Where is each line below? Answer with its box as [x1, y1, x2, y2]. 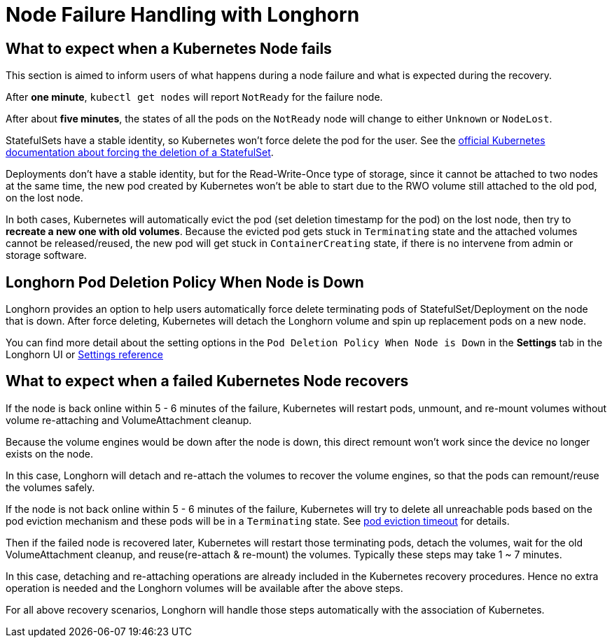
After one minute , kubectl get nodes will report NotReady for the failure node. [6, 91, 383, 104]
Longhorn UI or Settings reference [6, 348, 163, 361]
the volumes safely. [6, 481, 95, 493]
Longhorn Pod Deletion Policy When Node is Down [6, 273, 364, 291]
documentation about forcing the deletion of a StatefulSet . [6, 146, 274, 159]
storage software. [6, 249, 87, 262]
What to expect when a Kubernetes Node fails [6, 39, 332, 57]
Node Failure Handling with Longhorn [6, 3, 360, 27]
